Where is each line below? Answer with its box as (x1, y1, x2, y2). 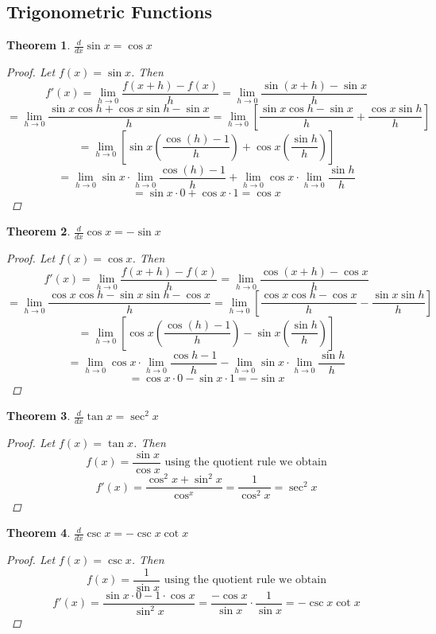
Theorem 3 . (6, 407, 71, 424)
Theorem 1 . (6, 37, 71, 53)
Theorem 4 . (6, 524, 71, 541)
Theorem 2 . (6, 223, 71, 239)
